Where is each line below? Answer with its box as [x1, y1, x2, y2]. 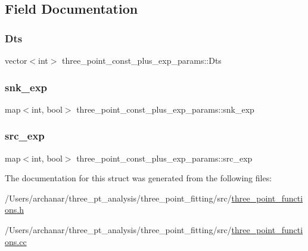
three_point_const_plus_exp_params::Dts [62, 54, 222, 66]
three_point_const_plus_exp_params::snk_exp [76, 103, 254, 115]
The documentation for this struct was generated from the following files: [5, 172, 272, 184]
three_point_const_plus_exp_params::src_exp [76, 151, 253, 164]
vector [5, 54, 27, 66]
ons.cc [5, 235, 27, 247]
